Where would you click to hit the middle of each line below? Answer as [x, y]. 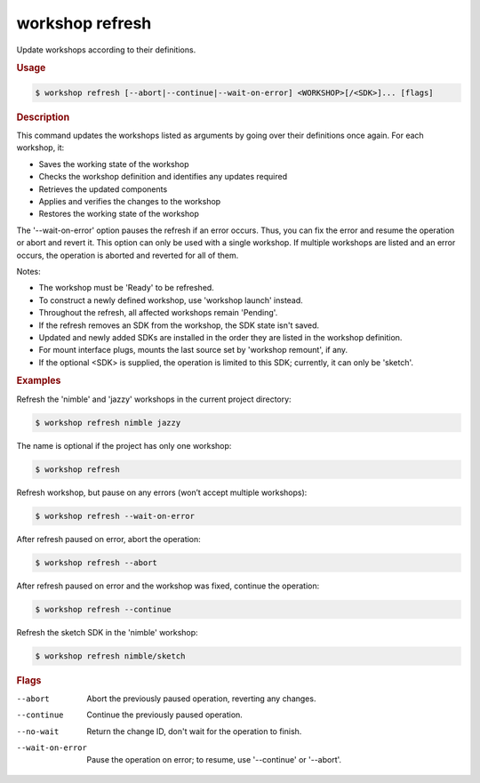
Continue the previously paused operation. [165, 715]
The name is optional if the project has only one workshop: [124, 445]
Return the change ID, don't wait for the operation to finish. [194, 731]
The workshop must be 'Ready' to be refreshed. [127, 288]
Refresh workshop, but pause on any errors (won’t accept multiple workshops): [162, 492]
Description [43, 117]
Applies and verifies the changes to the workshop [130, 201]
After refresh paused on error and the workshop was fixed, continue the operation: [168, 586]
